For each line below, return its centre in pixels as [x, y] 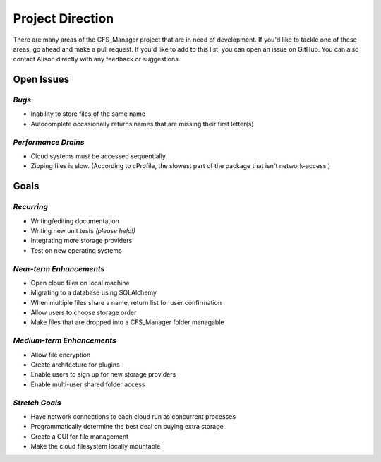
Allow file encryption [61, 355]
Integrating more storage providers [81, 241]
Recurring [31, 207]
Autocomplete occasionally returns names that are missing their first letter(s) [142, 124]
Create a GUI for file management [80, 436]
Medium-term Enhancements [65, 340]
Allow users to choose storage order [84, 313]
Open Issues [41, 79]
